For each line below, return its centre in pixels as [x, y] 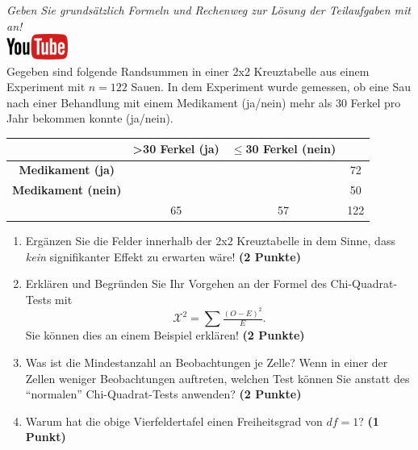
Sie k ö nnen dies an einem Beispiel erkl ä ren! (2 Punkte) [165, 335]
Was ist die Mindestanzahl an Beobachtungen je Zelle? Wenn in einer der [207, 362]
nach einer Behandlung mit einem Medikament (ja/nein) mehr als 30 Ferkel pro [204, 102]
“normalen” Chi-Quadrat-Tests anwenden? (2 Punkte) [163, 394]
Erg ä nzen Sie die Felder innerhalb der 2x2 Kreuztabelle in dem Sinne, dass [210, 241]
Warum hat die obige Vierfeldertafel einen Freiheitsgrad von [174, 421]
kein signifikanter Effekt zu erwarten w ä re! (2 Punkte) [163, 256]
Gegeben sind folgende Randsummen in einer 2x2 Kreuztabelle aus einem [188, 71]
